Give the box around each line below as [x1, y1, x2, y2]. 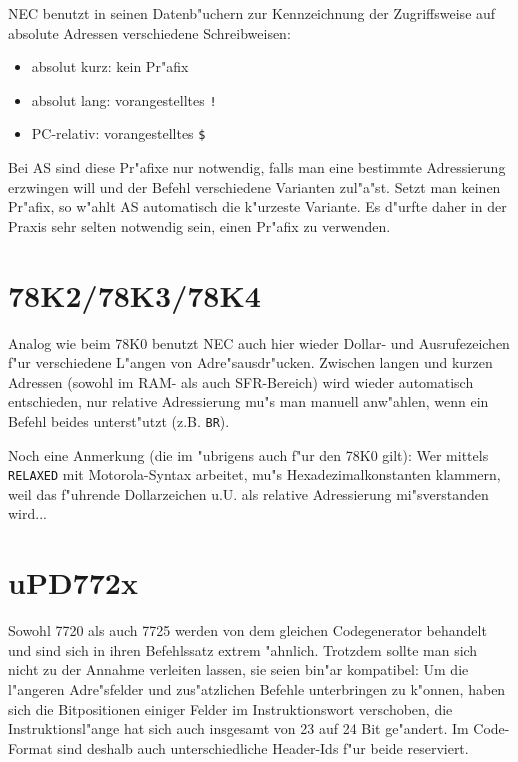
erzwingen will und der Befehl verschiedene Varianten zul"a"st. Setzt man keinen [8, 176, 501, 197]
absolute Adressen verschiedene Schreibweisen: [8, 22, 291, 43]
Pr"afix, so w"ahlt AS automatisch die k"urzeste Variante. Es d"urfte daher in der [8, 196, 507, 217]
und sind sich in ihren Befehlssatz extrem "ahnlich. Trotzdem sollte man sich [8, 639, 478, 660]
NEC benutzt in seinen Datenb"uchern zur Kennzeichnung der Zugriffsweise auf [8, 3, 496, 23]
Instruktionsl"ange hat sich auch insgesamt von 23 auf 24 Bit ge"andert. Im [8, 718, 469, 739]
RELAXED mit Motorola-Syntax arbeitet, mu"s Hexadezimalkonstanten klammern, [8, 464, 501, 485]
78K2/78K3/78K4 [8, 274, 261, 315]
